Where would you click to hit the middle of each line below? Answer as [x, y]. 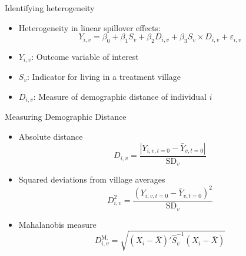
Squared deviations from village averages [92, 179]
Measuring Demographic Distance [66, 117]
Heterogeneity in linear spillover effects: [89, 27]
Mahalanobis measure [57, 224]
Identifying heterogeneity [50, 8]
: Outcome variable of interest [85, 56]
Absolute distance [51, 137]
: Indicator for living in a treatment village [104, 77]
